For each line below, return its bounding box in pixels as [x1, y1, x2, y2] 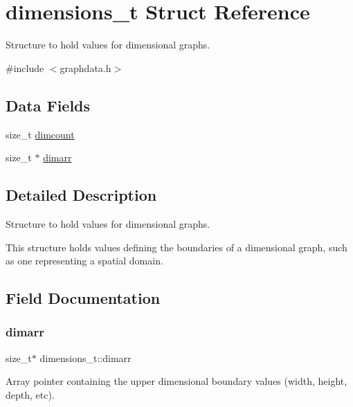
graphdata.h [60, 60, 111, 75]
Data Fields [6, 94, 91, 116]
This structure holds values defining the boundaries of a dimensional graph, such [6, 239, 347, 254]
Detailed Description [6, 184, 157, 206]
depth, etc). [6, 387, 55, 401]
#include [6, 60, 44, 75]
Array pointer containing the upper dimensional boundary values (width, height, [6, 374, 347, 388]
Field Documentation [6, 287, 161, 309]
